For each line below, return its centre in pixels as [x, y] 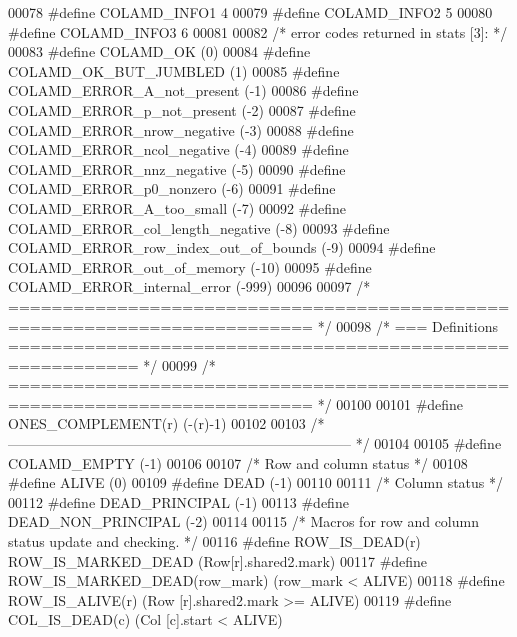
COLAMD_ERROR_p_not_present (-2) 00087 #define [182, 109]
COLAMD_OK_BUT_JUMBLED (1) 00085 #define [174, 70]
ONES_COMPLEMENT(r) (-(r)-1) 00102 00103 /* [166, 423]
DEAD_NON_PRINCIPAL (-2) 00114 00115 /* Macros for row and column [243, 521]
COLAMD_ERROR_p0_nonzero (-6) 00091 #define [172, 188]
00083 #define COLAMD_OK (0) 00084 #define [159, 51]
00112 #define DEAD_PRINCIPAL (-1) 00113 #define [178, 501]
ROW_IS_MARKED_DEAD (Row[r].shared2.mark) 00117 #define [218, 560]
